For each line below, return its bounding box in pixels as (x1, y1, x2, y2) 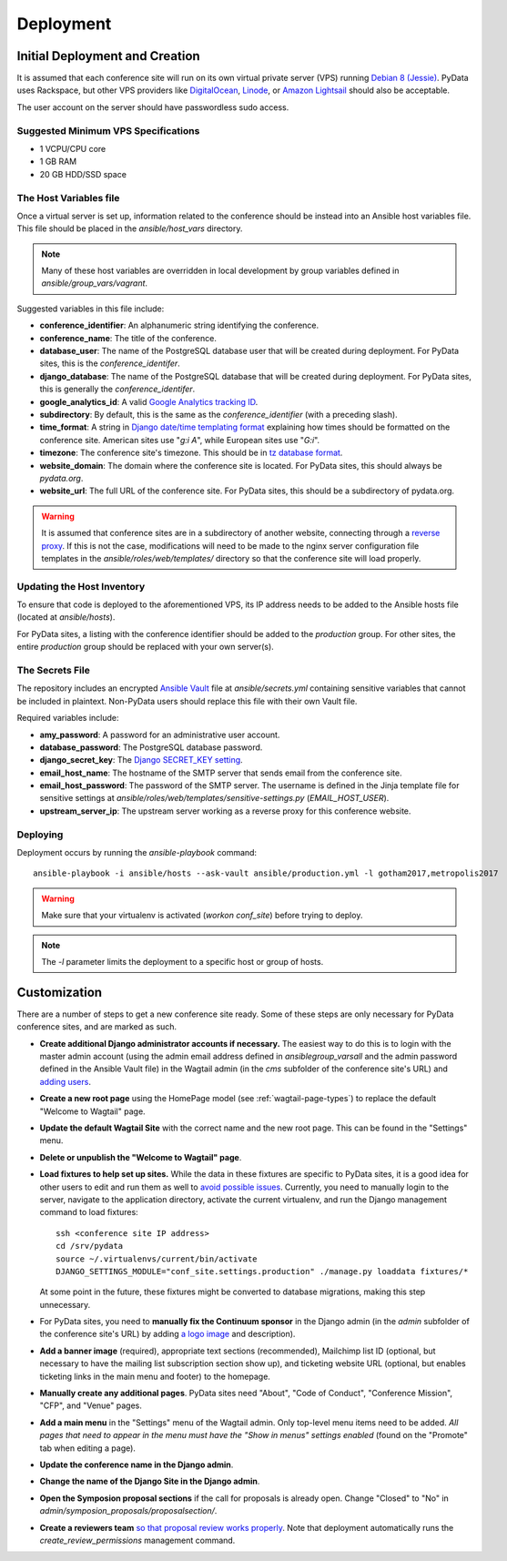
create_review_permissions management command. (39, 1535, 236, 1546)
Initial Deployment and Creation (16, 48, 200, 64)
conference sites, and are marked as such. (16, 1021, 177, 1032)
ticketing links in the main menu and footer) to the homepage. (39, 1371, 270, 1382)
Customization (16, 984, 103, 1000)
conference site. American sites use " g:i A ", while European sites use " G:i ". (39, 434, 320, 445)
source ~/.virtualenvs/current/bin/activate (56, 1253, 259, 1264)
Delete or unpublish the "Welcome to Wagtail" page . (39, 1151, 242, 1162)
